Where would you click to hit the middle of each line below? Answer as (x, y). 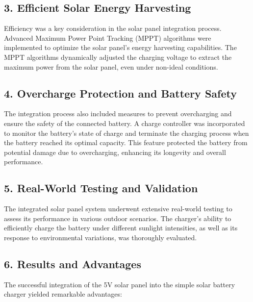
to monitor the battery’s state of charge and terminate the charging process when (126, 133)
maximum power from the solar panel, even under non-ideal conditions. (111, 66)
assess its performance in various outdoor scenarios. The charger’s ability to (118, 218)
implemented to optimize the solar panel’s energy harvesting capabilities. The (120, 47)
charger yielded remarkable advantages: (63, 294)
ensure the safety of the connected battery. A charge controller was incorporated (125, 123)
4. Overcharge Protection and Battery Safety (120, 93)
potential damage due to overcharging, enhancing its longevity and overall (115, 152)
